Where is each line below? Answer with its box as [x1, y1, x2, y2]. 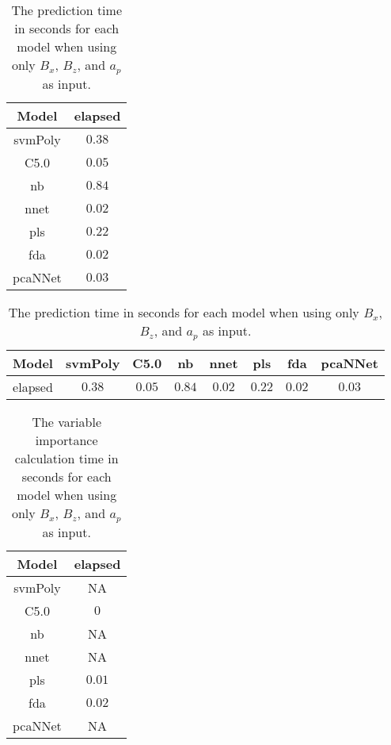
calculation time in [14, 448, 119, 467]
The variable [32, 412, 101, 431]
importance [35, 430, 98, 449]
